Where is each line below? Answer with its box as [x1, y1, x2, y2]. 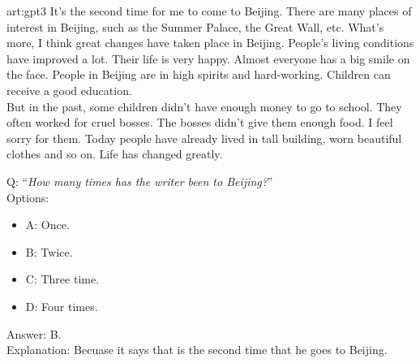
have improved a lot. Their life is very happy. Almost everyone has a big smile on [6, 50, 410, 67]
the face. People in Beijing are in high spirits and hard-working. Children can [6, 66, 391, 83]
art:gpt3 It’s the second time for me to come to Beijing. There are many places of [6, 2, 412, 19]
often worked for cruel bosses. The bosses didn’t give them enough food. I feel [6, 114, 393, 131]
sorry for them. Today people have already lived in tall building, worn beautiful [6, 129, 402, 146]
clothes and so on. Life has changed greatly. [6, 145, 223, 162]
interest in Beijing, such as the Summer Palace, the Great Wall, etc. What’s [6, 18, 384, 35]
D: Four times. [25, 297, 98, 314]
